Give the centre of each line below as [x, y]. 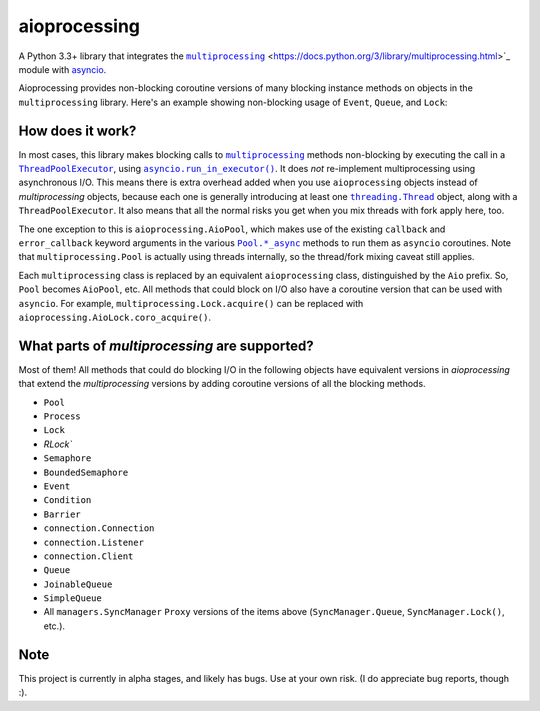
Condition [67, 500]
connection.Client [88, 556]
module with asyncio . [62, 69]
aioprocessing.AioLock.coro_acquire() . [115, 317]
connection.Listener [94, 542]
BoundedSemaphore [86, 472]
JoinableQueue [78, 584]
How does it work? [77, 130]
